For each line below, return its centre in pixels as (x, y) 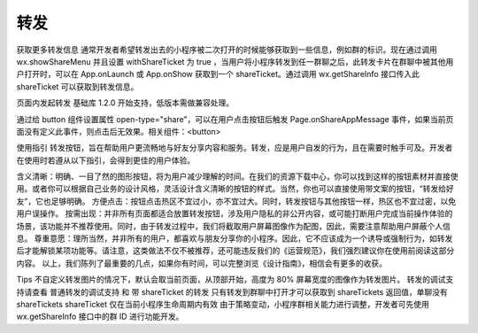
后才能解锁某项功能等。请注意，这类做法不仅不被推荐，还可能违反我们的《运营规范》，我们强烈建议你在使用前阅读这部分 (235, 251)
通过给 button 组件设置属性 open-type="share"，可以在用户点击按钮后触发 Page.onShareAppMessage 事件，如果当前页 (235, 119)
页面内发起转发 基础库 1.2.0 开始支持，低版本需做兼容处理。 (125, 103)
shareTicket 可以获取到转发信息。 (77, 86)
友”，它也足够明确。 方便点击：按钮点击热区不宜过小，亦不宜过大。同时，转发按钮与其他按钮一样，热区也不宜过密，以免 (236, 201)
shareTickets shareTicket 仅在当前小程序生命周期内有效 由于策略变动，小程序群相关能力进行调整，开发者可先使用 (223, 304)
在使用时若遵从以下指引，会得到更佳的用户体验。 (105, 160)
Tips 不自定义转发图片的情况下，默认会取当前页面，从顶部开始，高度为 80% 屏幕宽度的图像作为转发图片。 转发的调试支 (235, 280)
